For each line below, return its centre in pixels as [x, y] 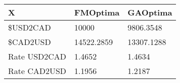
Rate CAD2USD [37, 71]
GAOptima [150, 12]
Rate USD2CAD [37, 56]
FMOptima [97, 12]
